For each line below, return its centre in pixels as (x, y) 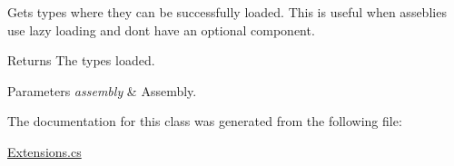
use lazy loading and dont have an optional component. (161, 29)
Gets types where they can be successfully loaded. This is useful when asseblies (227, 12)
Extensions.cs (44, 151)
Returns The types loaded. (81, 60)
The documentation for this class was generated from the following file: (205, 121)
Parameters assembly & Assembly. (102, 90)
